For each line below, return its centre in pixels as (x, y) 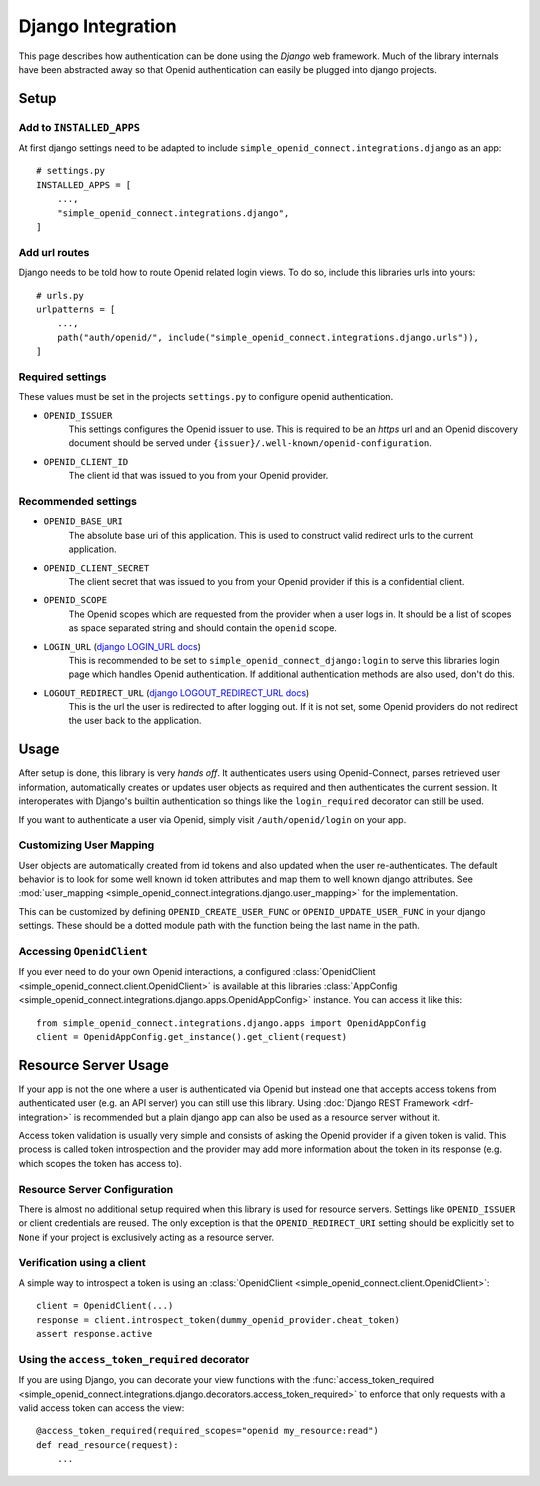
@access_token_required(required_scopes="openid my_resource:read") (207, 1431)
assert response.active (94, 1334)
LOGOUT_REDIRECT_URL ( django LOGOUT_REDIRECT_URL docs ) (176, 692)
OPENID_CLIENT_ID (86, 461)
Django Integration (97, 26)
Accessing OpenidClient (83, 951)
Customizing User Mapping (86, 845)
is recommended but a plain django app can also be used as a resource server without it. (256, 1117)
